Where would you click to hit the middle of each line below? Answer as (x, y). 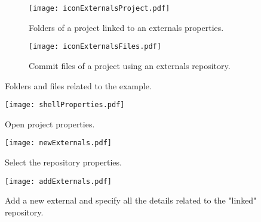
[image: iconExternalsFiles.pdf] (95, 47)
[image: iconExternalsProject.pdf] (99, 8)
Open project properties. (50, 123)
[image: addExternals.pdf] (58, 181)
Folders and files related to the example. (78, 85)
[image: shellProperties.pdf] (65, 105)
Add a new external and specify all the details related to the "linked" (131, 200)
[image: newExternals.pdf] (58, 143)
